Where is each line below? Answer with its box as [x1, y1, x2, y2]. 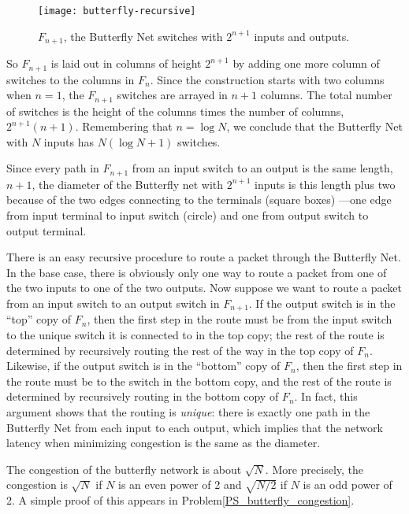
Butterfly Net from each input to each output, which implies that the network [6, 419, 383, 435]
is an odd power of [303, 476, 392, 493]
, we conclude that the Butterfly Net [226, 118, 403, 135]
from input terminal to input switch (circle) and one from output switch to [6, 207, 369, 224]
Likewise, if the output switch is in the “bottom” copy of [6, 357, 281, 374]
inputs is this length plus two [255, 176, 396, 192]
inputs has [43, 133, 94, 150]
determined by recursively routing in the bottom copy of [6, 388, 279, 405]
